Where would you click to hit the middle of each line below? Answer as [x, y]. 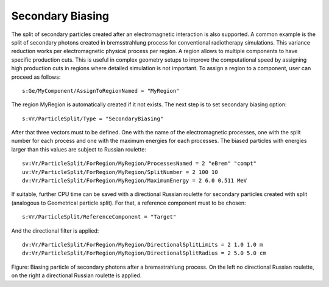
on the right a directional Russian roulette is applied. [76, 275]
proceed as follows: [36, 77]
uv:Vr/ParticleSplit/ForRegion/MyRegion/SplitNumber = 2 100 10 [120, 172]
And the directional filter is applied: [55, 231]
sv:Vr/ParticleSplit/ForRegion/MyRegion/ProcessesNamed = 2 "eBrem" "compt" [140, 164]
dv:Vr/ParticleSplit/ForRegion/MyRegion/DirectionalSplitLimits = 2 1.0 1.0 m [143, 245]
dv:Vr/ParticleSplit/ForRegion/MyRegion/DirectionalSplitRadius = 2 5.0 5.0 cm [144, 253]
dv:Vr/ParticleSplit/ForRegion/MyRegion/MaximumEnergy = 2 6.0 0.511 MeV [135, 181]
